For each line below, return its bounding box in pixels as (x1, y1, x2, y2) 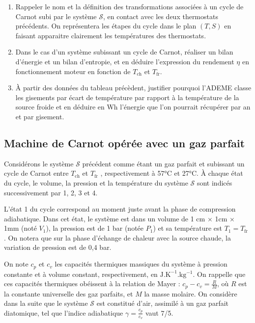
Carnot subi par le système (15, 11, 97, 21)
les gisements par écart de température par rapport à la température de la (15, 92, 239, 102)
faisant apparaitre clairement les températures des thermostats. (15, 30, 206, 40)
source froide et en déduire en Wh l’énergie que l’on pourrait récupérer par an (15, 102, 251, 112)
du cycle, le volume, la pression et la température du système (4, 177, 188, 188)
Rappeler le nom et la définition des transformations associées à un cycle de (15, 1, 244, 11)
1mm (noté (4, 223, 37, 233)
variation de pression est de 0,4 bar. (4, 242, 112, 252)
